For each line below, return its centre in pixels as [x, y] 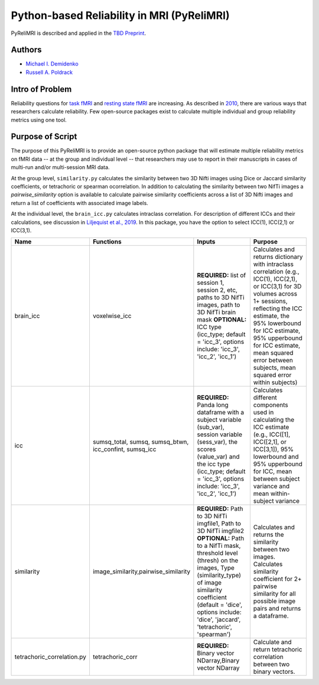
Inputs [206, 242]
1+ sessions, [270, 301]
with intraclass [273, 264]
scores [206, 449]
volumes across [275, 294]
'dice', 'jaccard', [219, 619]
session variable [219, 434]
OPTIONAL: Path [221, 538]
